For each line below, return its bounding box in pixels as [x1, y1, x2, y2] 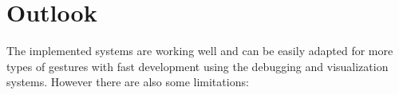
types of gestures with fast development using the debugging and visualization [6, 57, 389, 74]
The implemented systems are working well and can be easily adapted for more [6, 42, 393, 59]
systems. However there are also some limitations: [6, 73, 249, 90]
